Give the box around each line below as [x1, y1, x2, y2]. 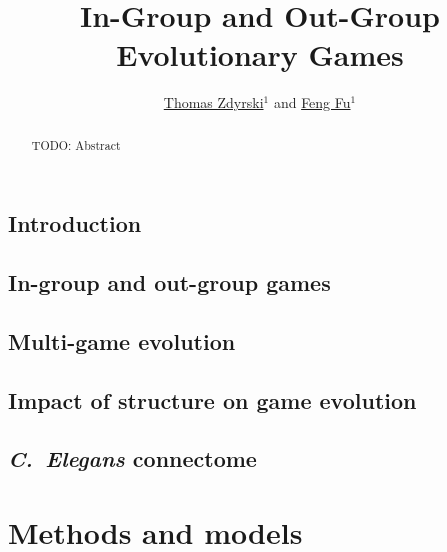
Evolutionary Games [116, 34, 404, 75]
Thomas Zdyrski [163, 92, 264, 113]
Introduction [8, 208, 142, 239]
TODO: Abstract [31, 136, 121, 153]
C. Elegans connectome [8, 443, 257, 474]
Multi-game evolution [8, 325, 236, 356]
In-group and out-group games [8, 267, 331, 298]
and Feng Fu [273, 92, 351, 113]
